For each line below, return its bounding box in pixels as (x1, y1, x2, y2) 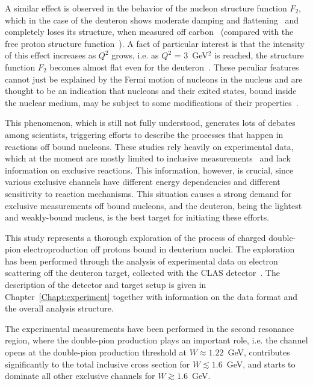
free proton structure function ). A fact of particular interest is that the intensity (5, 37, 305, 49)
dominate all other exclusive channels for (5, 369, 155, 382)
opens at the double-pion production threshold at (5, 346, 187, 358)
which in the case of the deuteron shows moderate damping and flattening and (5, 13, 299, 26)
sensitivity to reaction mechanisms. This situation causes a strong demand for (5, 187, 292, 199)
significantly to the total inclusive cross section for (5, 357, 190, 370)
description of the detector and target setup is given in (5, 278, 206, 291)
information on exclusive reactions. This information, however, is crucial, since (5, 163, 294, 176)
